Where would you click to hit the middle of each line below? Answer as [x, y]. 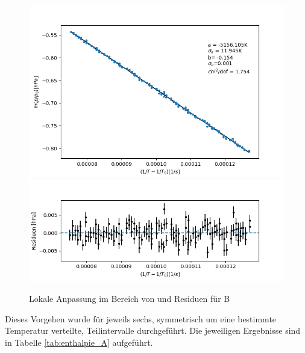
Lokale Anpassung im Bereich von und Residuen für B [130, 298]
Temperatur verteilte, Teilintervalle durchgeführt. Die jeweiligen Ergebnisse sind [153, 330]
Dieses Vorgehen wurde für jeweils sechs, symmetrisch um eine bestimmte [141, 318]
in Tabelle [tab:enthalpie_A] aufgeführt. [79, 342]
